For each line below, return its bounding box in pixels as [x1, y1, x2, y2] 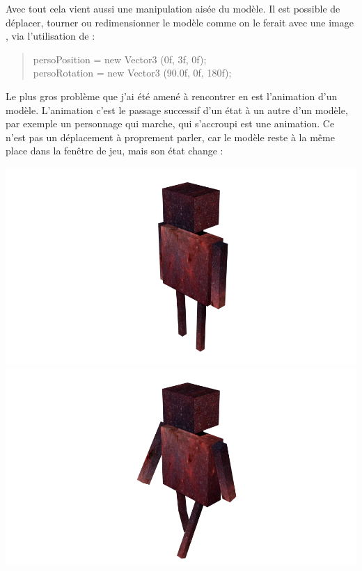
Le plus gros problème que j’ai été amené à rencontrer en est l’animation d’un [6, 88, 338, 103]
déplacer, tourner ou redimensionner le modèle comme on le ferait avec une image [6, 15, 354, 29]
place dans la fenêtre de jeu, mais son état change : [6, 143, 223, 158]
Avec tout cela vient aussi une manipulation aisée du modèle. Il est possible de [6, 1, 340, 15]
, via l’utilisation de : [6, 29, 95, 43]
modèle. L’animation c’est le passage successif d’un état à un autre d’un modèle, [6, 102, 348, 117]
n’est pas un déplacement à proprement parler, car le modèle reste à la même [6, 129, 335, 144]
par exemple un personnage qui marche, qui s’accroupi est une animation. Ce [6, 116, 335, 131]
